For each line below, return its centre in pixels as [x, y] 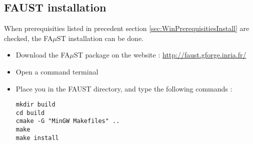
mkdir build [35, 105]
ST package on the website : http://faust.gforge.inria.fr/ [160, 55]
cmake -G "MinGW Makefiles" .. [68, 121]
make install [37, 138]
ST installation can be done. [100, 38]
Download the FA [43, 55]
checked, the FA [28, 38]
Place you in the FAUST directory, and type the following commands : [124, 88]
